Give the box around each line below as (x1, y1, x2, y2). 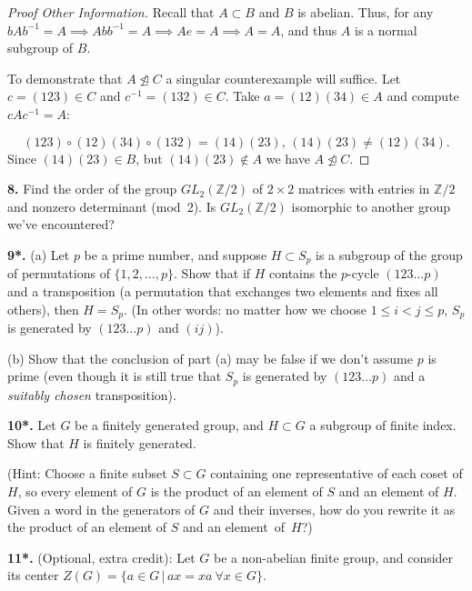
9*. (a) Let (7, 245, 70, 264)
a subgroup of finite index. (309, 416, 457, 435)
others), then (7, 299, 79, 318)
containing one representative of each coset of (210, 464, 463, 483)
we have (266, 148, 310, 167)
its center (7, 566, 59, 585)
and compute (387, 86, 459, 105)
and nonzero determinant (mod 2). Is (7, 196, 216, 215)
